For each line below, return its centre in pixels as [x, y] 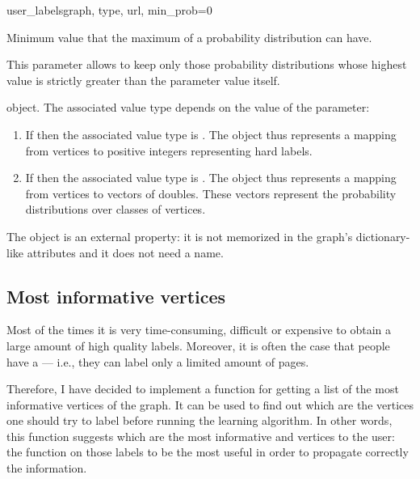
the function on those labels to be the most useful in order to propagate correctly [208, 452]
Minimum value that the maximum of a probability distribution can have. [189, 37]
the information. [47, 468]
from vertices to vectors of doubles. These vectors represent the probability [211, 193]
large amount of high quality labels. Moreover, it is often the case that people [198, 345]
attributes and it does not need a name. [125, 252]
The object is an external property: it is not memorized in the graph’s [180, 236]
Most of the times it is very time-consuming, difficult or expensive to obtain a [199, 330]
